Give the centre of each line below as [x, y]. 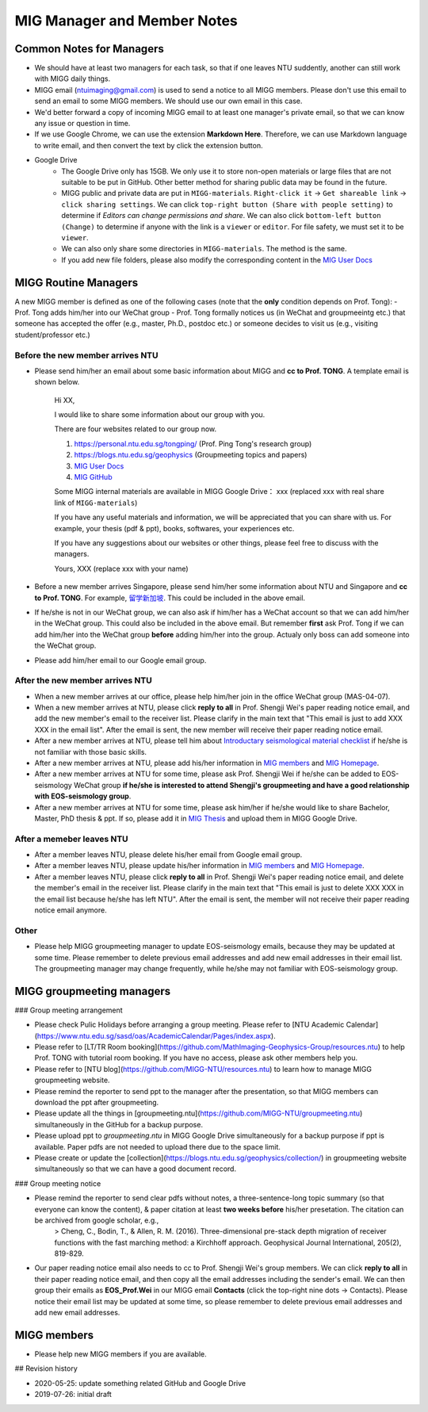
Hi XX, [65, 400]
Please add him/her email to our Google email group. [120, 660]
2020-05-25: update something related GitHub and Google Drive [140, 1383]
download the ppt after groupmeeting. [97, 1102]
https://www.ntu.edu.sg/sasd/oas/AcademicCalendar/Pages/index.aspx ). [157, 1035]
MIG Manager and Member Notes [126, 21]
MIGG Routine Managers [76, 283]
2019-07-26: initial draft [73, 1395]
